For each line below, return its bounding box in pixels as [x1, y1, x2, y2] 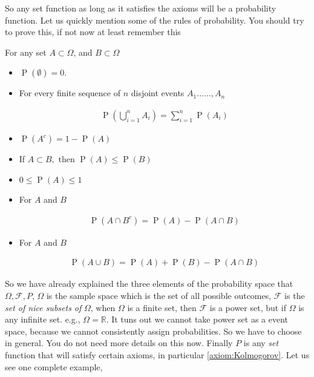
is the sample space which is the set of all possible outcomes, [46, 289, 272, 302]
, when [90, 301, 116, 313]
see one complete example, [5, 360, 103, 373]
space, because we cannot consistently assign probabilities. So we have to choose [5, 324, 302, 337]
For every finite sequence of [19, 87, 120, 99]
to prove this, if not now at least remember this [5, 25, 181, 38]
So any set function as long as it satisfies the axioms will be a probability [5, 2, 276, 14]
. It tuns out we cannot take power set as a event [106, 313, 289, 326]
